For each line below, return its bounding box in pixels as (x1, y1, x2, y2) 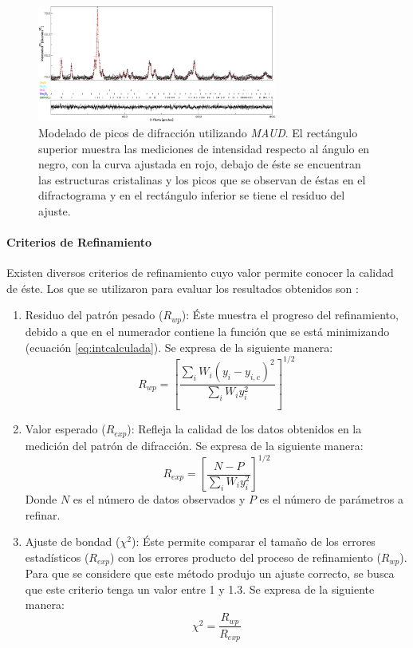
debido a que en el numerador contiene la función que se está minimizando (25, 322, 390, 339)
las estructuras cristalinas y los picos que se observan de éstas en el (38, 171, 366, 188)
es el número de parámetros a (259, 491, 403, 508)
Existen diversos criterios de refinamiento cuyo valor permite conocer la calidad (6, 264, 394, 281)
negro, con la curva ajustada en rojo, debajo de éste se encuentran (38, 156, 361, 172)
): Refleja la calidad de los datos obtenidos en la (127, 421, 362, 437)
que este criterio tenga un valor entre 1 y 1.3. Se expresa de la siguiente (25, 580, 375, 597)
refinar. (25, 506, 61, 523)
